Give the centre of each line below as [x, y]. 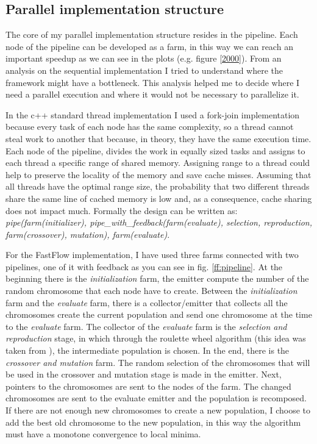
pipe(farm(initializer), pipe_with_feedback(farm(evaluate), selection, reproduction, [159, 222]
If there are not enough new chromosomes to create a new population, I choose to [158, 410]
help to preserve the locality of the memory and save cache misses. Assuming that [158, 174]
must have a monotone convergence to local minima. [103, 434]
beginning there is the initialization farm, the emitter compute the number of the [157, 278]
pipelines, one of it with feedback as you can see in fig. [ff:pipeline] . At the [144, 266]
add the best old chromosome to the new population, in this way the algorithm [153, 422]
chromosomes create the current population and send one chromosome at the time [159, 314]
